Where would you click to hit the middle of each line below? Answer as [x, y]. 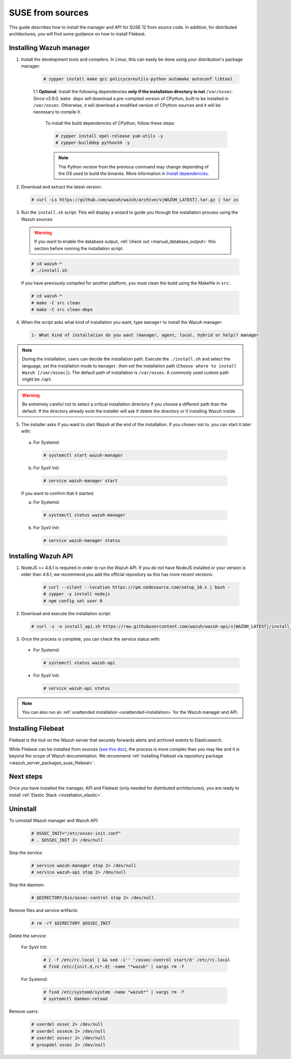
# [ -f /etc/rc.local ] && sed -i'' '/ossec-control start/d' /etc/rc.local [137, 960]
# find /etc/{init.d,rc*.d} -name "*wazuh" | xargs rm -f [114, 967]
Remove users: [24, 1011]
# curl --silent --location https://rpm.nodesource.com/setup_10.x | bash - [137, 587]
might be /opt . [37, 379]
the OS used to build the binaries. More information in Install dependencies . [134, 173]
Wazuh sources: [37, 219]
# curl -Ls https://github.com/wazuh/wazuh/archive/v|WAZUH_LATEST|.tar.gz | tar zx [135, 200]
